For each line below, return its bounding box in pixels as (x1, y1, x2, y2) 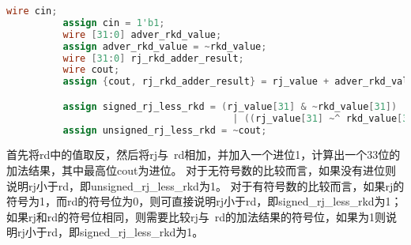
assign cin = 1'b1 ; (62, 17, 165, 28)
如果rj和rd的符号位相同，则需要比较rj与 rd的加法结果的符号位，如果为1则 (6, 208, 386, 224)
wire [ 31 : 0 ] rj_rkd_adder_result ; (62, 52, 244, 64)
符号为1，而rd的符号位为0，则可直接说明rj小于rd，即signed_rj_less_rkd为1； (6, 193, 402, 209)
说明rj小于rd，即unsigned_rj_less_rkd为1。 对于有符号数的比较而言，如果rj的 (6, 177, 405, 194)
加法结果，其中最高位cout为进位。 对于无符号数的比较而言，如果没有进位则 (6, 162, 397, 178)
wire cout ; (62, 64, 120, 76)
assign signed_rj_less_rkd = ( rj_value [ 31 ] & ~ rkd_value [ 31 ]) (62, 100, 398, 112)
